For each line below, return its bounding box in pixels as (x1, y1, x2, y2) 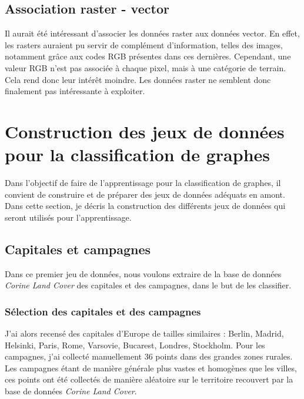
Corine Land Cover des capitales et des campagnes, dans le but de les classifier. (5, 279, 292, 291)
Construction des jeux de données (5, 119, 285, 143)
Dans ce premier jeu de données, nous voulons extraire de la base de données (5, 267, 282, 280)
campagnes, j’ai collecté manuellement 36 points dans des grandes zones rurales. (5, 350, 293, 363)
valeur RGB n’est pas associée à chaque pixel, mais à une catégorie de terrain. (5, 61, 286, 74)
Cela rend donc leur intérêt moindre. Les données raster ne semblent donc (5, 73, 271, 85)
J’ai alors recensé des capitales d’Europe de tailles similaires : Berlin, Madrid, (5, 327, 284, 340)
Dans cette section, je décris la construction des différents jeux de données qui (5, 199, 286, 212)
